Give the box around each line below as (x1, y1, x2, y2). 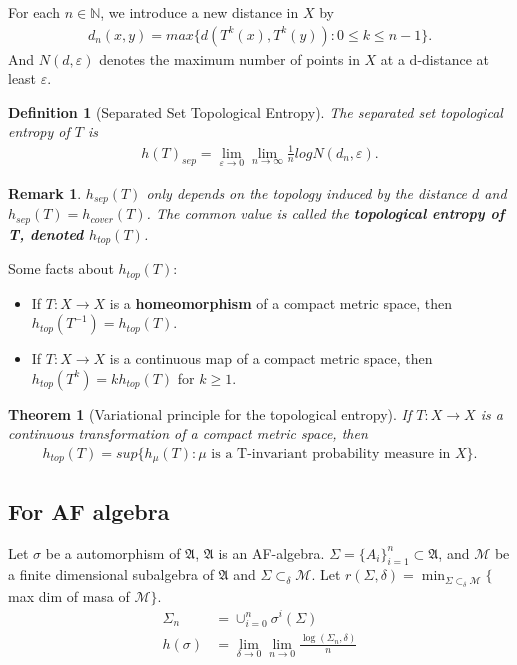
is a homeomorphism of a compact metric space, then (109, 292, 452, 313)
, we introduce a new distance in (100, 2, 299, 22)
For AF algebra (8, 495, 170, 526)
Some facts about (8, 258, 114, 279)
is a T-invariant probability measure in (211, 446, 451, 461)
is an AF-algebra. (218, 542, 325, 563)
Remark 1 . (8, 182, 82, 203)
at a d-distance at (380, 48, 490, 69)
